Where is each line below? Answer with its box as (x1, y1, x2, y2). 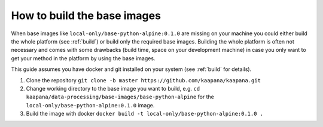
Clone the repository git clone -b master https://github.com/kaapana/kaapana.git (26, 76, 261, 83)
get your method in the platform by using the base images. (11, 54, 156, 62)
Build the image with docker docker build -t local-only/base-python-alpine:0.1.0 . (26, 110, 263, 117)
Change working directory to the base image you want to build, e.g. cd (26, 85, 200, 92)
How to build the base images (11, 9, 161, 22)
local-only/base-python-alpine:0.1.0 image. (26, 101, 155, 109)
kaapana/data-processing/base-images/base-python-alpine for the (26, 93, 215, 101)
